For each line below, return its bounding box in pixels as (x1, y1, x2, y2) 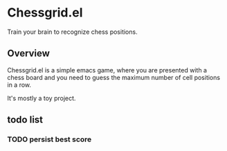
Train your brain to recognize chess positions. (7, 28, 138, 36)
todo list (7, 114, 44, 125)
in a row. (7, 81, 32, 89)
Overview (7, 48, 51, 59)
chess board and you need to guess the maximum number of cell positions (7, 73, 220, 81)
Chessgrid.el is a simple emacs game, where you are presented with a (7, 66, 208, 74)
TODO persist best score (7, 134, 92, 144)
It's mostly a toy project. (7, 94, 76, 102)
